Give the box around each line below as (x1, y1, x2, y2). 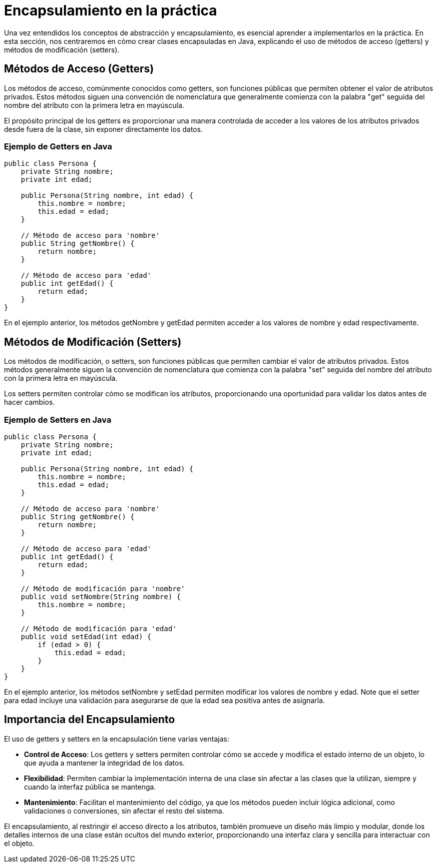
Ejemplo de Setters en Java (4, 414, 111, 425)
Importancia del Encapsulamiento (4, 713, 175, 726)
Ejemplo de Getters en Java (4, 141, 112, 151)
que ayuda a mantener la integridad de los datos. (24, 758, 185, 767)
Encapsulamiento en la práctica (4, 2, 217, 19)
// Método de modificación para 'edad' (20, 624, 177, 633)
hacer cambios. (4, 398, 55, 407)
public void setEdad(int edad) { (20, 632, 152, 641)
